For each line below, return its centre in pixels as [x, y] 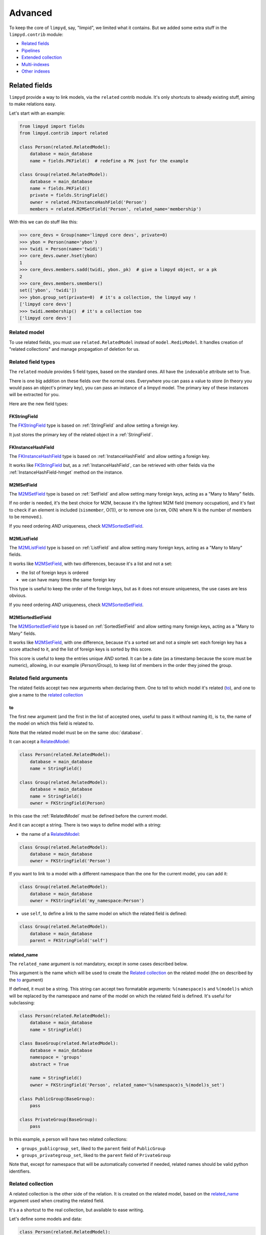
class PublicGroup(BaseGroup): [57, 1099]
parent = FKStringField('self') [69, 940]
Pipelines [31, 50]
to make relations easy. [33, 104]
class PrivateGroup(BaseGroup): [59, 1119]
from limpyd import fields [52, 126]
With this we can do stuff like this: [43, 222]
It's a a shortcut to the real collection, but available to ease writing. [77, 1210]
